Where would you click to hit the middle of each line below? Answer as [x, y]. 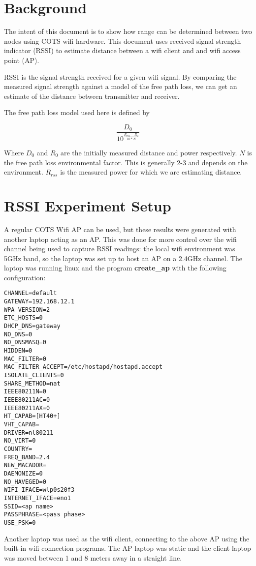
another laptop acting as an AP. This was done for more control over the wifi [120, 239]
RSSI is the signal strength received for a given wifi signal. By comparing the [120, 76]
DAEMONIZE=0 [23, 473]
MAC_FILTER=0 [25, 359]
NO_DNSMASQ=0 [25, 343]
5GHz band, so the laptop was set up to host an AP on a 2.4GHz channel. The [123, 258]
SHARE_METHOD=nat [32, 383]
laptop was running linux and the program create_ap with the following [115, 268]
